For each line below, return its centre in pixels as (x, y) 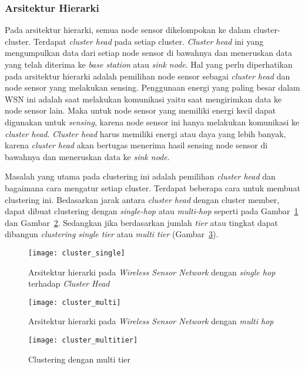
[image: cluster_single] (77, 253)
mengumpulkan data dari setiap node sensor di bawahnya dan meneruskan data (148, 53)
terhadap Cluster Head (69, 283)
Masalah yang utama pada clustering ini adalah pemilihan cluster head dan (140, 176)
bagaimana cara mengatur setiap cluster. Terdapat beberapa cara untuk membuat (152, 187)
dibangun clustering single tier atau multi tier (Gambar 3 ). (112, 234)
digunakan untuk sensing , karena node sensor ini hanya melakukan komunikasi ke (152, 122)
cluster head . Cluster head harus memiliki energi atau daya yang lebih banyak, (145, 133)
